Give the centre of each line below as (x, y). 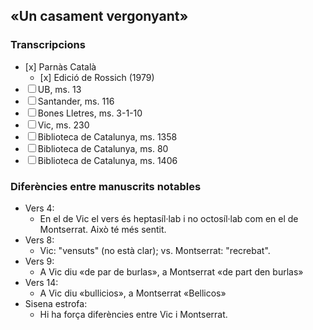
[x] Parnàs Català (60, 66)
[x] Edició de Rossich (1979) (97, 77)
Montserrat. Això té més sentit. (103, 229)
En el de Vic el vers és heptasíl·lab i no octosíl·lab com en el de (169, 218)
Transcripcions (48, 45)
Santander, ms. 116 (76, 101)
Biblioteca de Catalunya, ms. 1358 (107, 136)
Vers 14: (41, 282)
